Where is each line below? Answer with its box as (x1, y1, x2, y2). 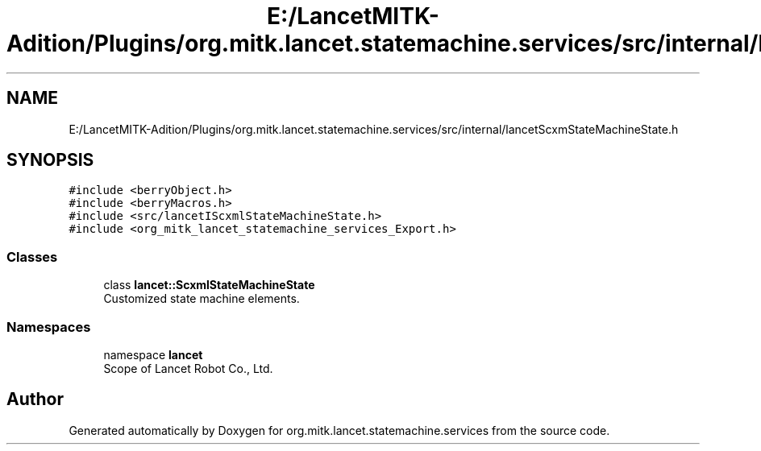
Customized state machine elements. (103, 292, 300, 306)
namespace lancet (103, 347, 203, 362)
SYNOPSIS (6, 150, 94, 171)
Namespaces (6, 318, 91, 335)
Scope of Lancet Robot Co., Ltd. (103, 361, 273, 375)
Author (6, 389, 64, 410)
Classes (6, 248, 58, 265)
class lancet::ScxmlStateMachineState (103, 278, 315, 292)
